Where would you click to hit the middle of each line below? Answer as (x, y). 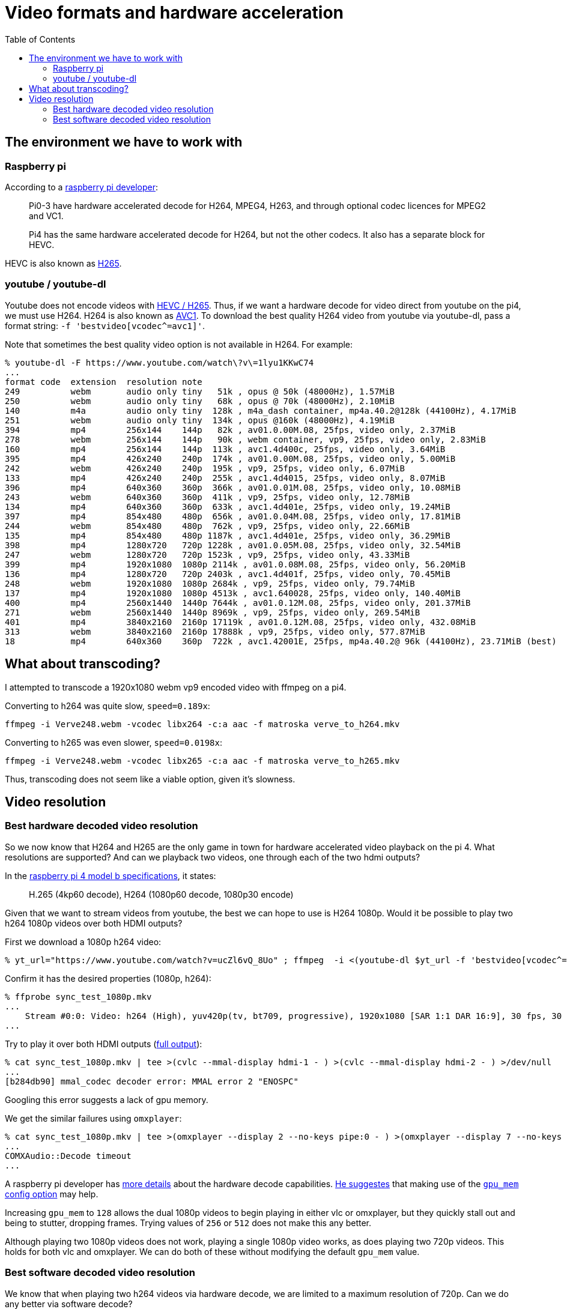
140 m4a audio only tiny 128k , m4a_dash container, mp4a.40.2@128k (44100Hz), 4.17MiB (261, 410)
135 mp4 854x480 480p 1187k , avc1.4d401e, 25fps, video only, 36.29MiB (228, 535)
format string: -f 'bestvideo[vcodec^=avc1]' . (105, 325)
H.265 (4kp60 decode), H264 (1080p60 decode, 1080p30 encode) (161, 894)
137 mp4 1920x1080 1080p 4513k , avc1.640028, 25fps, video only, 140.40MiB (233, 593)
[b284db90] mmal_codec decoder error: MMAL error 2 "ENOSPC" (152, 1081)
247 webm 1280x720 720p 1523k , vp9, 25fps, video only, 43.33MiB (208, 555)
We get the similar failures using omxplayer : (93, 1118)
